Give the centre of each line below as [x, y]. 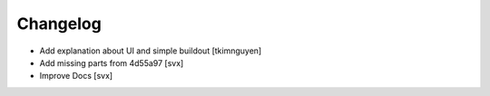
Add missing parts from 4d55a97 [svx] [112, 62]
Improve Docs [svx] [76, 76]
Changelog [59, 24]
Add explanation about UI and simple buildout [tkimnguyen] [151, 51]
